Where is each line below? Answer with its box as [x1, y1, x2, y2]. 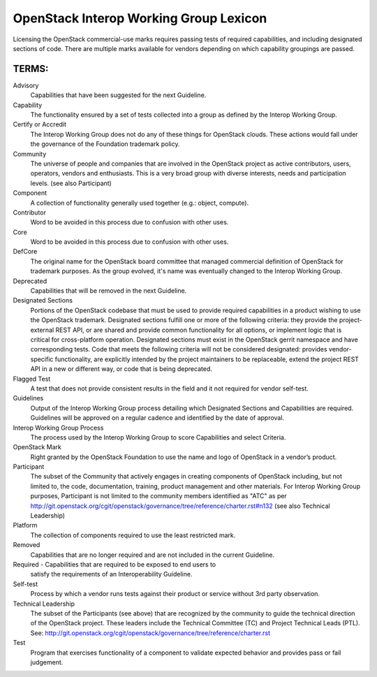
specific [30, 355, 54, 363]
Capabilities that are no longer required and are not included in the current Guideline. [30, 551, 275, 559]
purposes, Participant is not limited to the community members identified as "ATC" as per [30, 492, 288, 500]
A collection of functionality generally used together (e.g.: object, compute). [30, 198, 249, 207]
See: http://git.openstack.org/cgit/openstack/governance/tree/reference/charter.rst [30, 629, 270, 637]
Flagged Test [13, 374, 51, 383]
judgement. [30, 657, 64, 667]
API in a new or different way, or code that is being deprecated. [30, 365, 212, 373]
